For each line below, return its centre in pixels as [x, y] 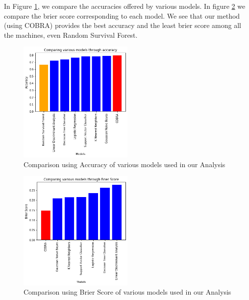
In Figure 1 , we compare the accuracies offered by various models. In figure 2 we [125, 6]
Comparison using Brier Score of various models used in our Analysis [127, 292]
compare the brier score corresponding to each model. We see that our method [122, 15]
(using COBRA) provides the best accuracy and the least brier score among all [123, 25]
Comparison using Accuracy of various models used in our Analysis [124, 164]
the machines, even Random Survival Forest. [71, 35]
